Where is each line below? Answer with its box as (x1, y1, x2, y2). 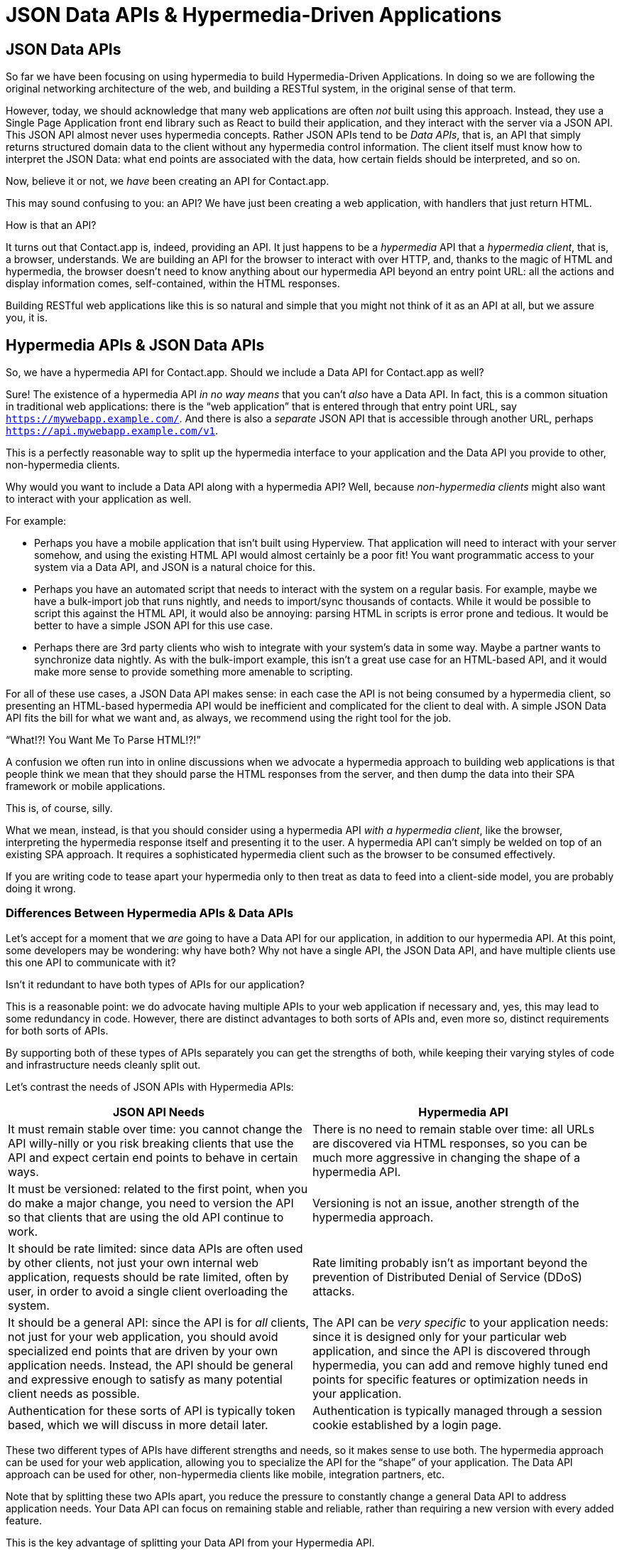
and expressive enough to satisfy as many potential (8, 1372, 283, 1386)
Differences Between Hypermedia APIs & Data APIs (6, 906, 294, 921)
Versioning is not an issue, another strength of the (312, 1195, 579, 1210)
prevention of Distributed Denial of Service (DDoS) (312, 1269, 582, 1284)
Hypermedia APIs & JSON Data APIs (6, 336, 265, 354)
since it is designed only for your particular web (312, 1329, 567, 1344)
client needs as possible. (8, 1386, 140, 1401)
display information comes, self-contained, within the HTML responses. (6, 277, 340, 290)
